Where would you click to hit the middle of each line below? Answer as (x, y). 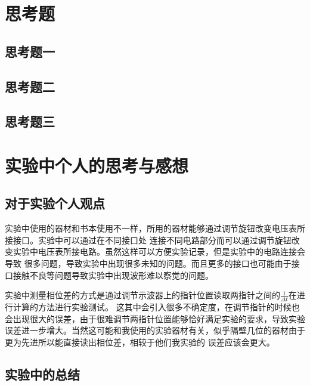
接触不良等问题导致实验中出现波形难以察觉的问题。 (113, 275)
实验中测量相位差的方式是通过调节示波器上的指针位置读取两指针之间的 (142, 295)
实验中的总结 (42, 374)
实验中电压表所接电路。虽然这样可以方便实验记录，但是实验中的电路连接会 (159, 251)
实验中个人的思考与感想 (97, 165)
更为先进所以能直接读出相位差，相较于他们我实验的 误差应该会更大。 (140, 342)
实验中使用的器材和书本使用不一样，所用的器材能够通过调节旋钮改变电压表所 (155, 228)
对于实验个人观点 (55, 203)
